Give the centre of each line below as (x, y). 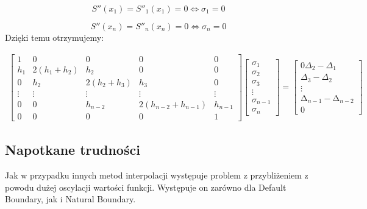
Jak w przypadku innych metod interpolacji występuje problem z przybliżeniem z (157, 175)
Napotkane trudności (73, 150)
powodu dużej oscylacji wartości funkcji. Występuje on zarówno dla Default (146, 187)
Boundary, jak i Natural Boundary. (70, 199)
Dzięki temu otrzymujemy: (54, 37)
